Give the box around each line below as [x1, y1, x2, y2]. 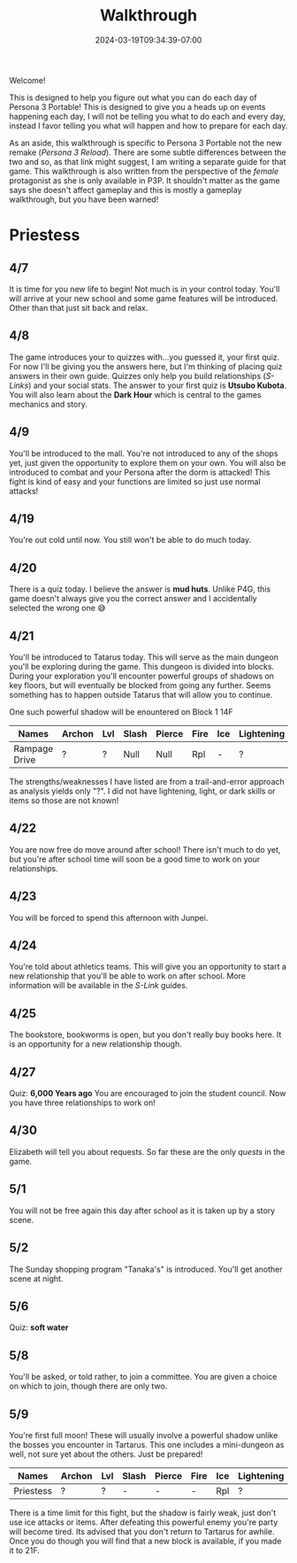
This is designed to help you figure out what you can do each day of [9, 92, 258, 103]
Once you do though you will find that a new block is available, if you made [9, 1536, 282, 1546]
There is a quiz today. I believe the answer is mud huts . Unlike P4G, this [9, 584, 271, 594]
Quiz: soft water [9, 1322, 69, 1333]
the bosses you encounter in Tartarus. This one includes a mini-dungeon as [9, 1439, 285, 1450]
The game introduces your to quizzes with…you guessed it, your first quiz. [9, 352, 280, 362]
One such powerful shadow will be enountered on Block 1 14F [9, 707, 233, 717]
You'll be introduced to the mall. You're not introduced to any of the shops [9, 448, 278, 459]
